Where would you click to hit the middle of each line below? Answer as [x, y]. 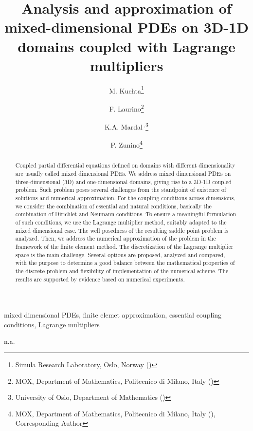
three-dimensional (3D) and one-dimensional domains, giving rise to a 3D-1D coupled [123, 181]
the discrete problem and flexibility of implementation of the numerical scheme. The [122, 271]
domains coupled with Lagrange [126, 46]
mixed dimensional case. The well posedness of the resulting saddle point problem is [122, 230]
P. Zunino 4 [126, 144]
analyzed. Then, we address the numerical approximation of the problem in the [116, 238]
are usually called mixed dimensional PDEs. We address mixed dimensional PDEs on [123, 174]
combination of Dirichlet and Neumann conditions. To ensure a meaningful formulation [126, 214]
